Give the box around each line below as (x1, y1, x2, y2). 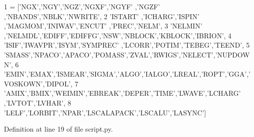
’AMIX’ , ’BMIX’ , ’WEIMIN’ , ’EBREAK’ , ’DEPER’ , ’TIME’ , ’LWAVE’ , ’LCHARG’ (4, 88, 241, 98)
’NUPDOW (215, 49, 250, 59)
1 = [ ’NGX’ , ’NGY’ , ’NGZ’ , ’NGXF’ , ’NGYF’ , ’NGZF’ (4, 1, 160, 11)
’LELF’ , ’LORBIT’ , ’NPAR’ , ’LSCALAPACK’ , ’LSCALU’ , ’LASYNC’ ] (4, 107, 206, 117)
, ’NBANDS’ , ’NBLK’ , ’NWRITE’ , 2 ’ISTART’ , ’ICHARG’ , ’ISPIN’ (4, 11, 199, 21)
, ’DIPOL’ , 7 (42, 78, 79, 88)
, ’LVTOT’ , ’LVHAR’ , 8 (4, 97, 71, 108)
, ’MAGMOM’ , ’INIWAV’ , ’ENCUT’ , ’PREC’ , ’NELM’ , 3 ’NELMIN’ (4, 21, 202, 31)
